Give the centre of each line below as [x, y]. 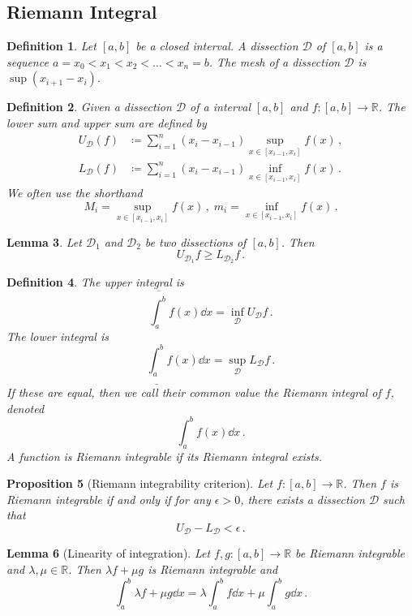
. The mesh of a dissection [275, 61]
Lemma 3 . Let [44, 241]
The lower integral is [58, 336]
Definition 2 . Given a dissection [89, 107]
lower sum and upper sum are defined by [107, 122]
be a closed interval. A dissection [217, 46]
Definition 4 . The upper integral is [95, 282]
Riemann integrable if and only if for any [109, 499]
